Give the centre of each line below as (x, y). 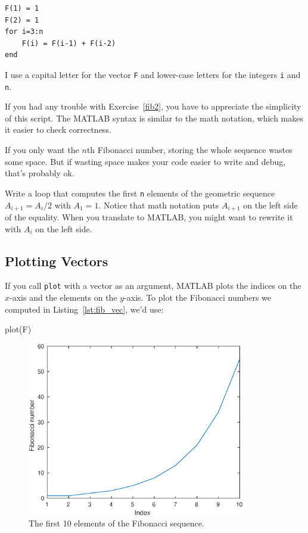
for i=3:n (24, 32)
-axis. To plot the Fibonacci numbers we (198, 297)
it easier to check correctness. (58, 130)
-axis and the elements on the (63, 297)
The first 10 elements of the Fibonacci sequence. (116, 523)
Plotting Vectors (57, 261)
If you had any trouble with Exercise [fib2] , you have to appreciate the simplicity (153, 106)
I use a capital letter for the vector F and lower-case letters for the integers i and (153, 74)
